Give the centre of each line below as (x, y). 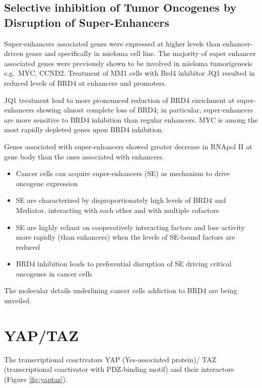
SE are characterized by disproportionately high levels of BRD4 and (121, 200)
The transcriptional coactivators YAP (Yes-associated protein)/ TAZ (110, 359)
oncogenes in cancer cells (54, 273)
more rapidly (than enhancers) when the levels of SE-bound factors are (125, 237)
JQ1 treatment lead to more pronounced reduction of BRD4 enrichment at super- (130, 100)
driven (14, 53)
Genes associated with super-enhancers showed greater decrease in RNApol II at (128, 146)
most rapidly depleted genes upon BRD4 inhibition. (84, 129)
